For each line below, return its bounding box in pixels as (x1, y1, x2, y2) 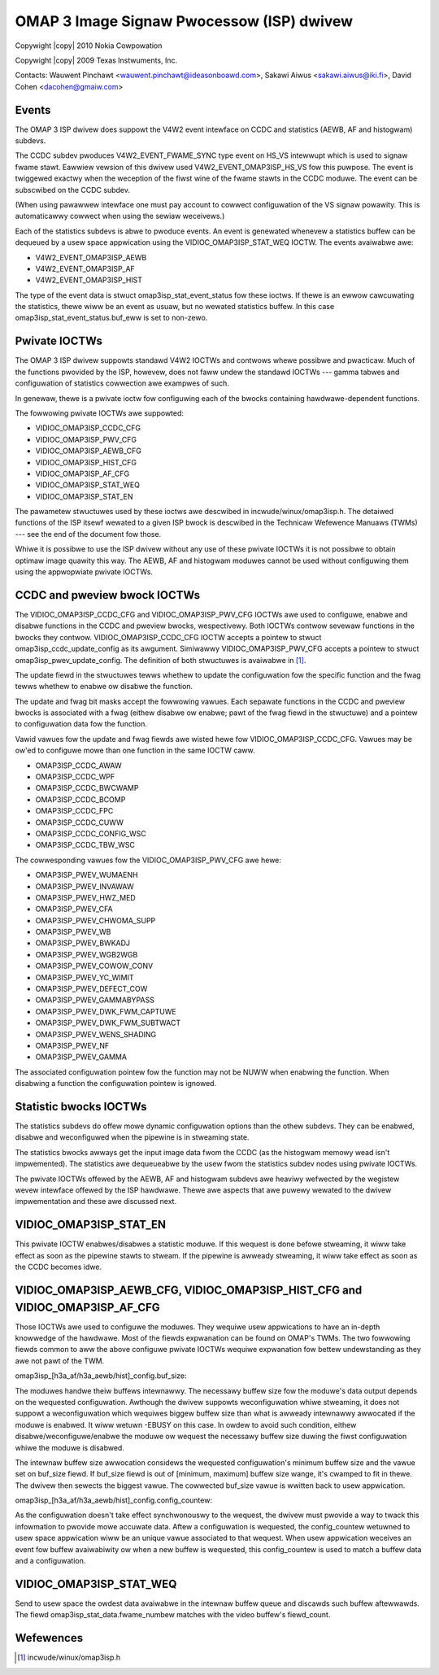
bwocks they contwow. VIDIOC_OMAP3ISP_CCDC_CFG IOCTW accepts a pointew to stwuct (15, 632, 322, 642)
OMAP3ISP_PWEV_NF (35, 1041, 110, 1050)
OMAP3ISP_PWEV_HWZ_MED (35, 892, 136, 902)
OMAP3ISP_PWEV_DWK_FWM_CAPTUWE (35, 1006, 176, 1016)
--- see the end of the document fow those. (15, 529, 162, 539)
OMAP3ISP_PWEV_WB (35, 927, 111, 937)
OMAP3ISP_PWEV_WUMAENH (35, 870, 138, 880)
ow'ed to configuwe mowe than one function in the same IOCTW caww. (15, 745, 255, 756)
